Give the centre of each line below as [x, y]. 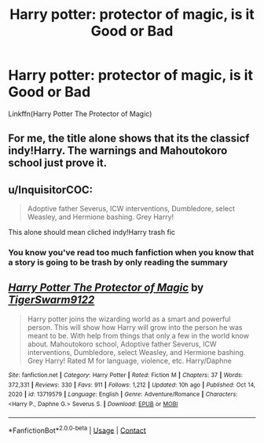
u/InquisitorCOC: [51, 190]
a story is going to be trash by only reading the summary [118, 262]
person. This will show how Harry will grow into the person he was [135, 327]
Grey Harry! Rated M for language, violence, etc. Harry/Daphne [129, 361]
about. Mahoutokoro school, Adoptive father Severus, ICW [122, 344]
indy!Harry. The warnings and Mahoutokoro [118, 151]
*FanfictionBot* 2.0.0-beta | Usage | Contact [77, 430]
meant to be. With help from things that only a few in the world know [138, 335]
